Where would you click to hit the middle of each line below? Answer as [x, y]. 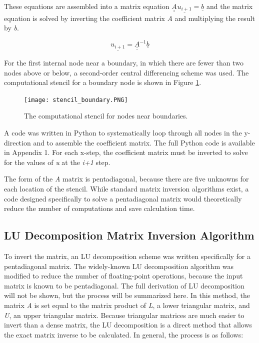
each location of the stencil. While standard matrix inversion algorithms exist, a [126, 189]
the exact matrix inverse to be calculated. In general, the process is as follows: [124, 334]
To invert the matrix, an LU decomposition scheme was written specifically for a [127, 256]
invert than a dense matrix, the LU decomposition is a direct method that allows [128, 325]
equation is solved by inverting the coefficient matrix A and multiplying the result [129, 18]
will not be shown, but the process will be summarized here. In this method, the [127, 295]
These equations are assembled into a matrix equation [87, 6]
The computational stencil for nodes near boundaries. [106, 116]
